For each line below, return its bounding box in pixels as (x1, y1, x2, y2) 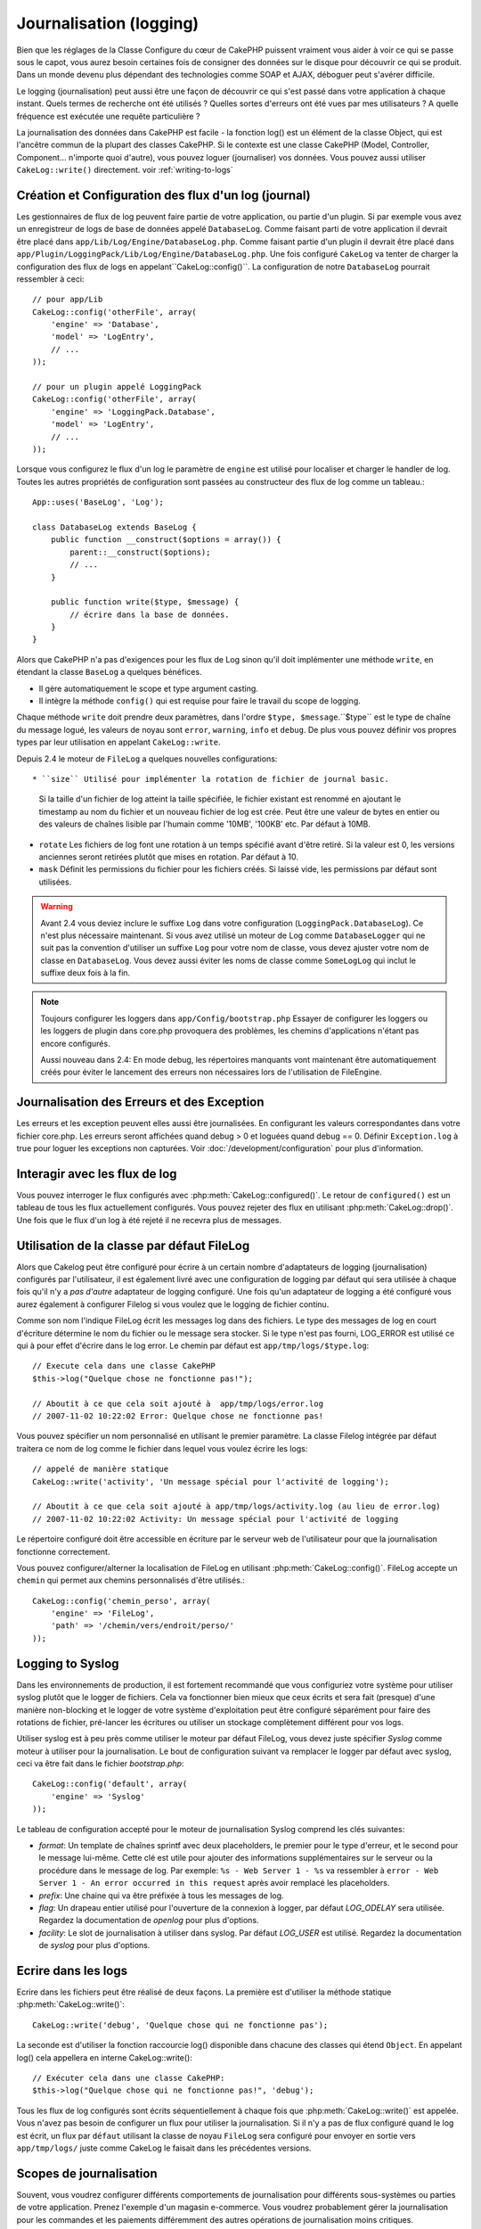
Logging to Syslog (16, 1656, 119, 1671)
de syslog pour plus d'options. (38, 1940, 151, 1951)
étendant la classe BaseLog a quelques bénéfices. (16, 667, 202, 678)
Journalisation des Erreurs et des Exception (16, 1095, 265, 1110)
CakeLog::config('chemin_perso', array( (32, 1596, 211, 1606)
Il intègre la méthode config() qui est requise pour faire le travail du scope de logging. (38, 695, 361, 706)
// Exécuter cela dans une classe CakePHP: (32, 2073, 225, 2084)
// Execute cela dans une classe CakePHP (32, 1361, 216, 1371)
